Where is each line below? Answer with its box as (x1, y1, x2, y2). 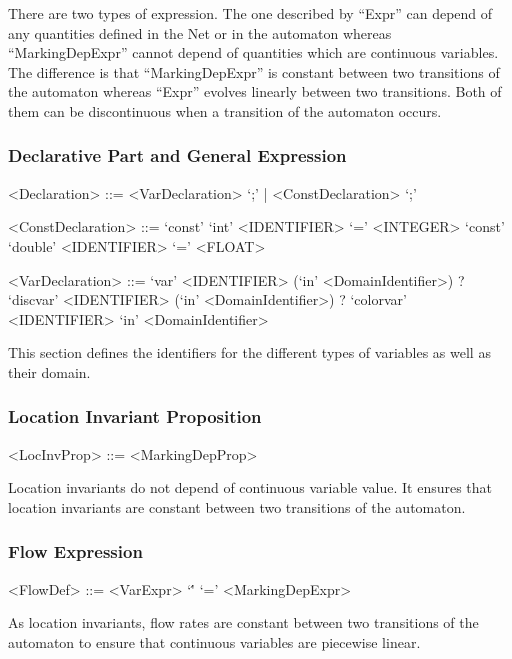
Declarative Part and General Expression (8, 143, 347, 168)
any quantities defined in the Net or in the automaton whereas (8, 22, 392, 43)
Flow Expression (8, 539, 143, 564)
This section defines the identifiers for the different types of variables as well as (8, 342, 491, 363)
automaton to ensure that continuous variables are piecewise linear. (8, 631, 421, 652)
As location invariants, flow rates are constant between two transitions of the (8, 612, 479, 633)
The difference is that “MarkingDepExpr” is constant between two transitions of (8, 61, 500, 82)
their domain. (8, 361, 91, 382)
